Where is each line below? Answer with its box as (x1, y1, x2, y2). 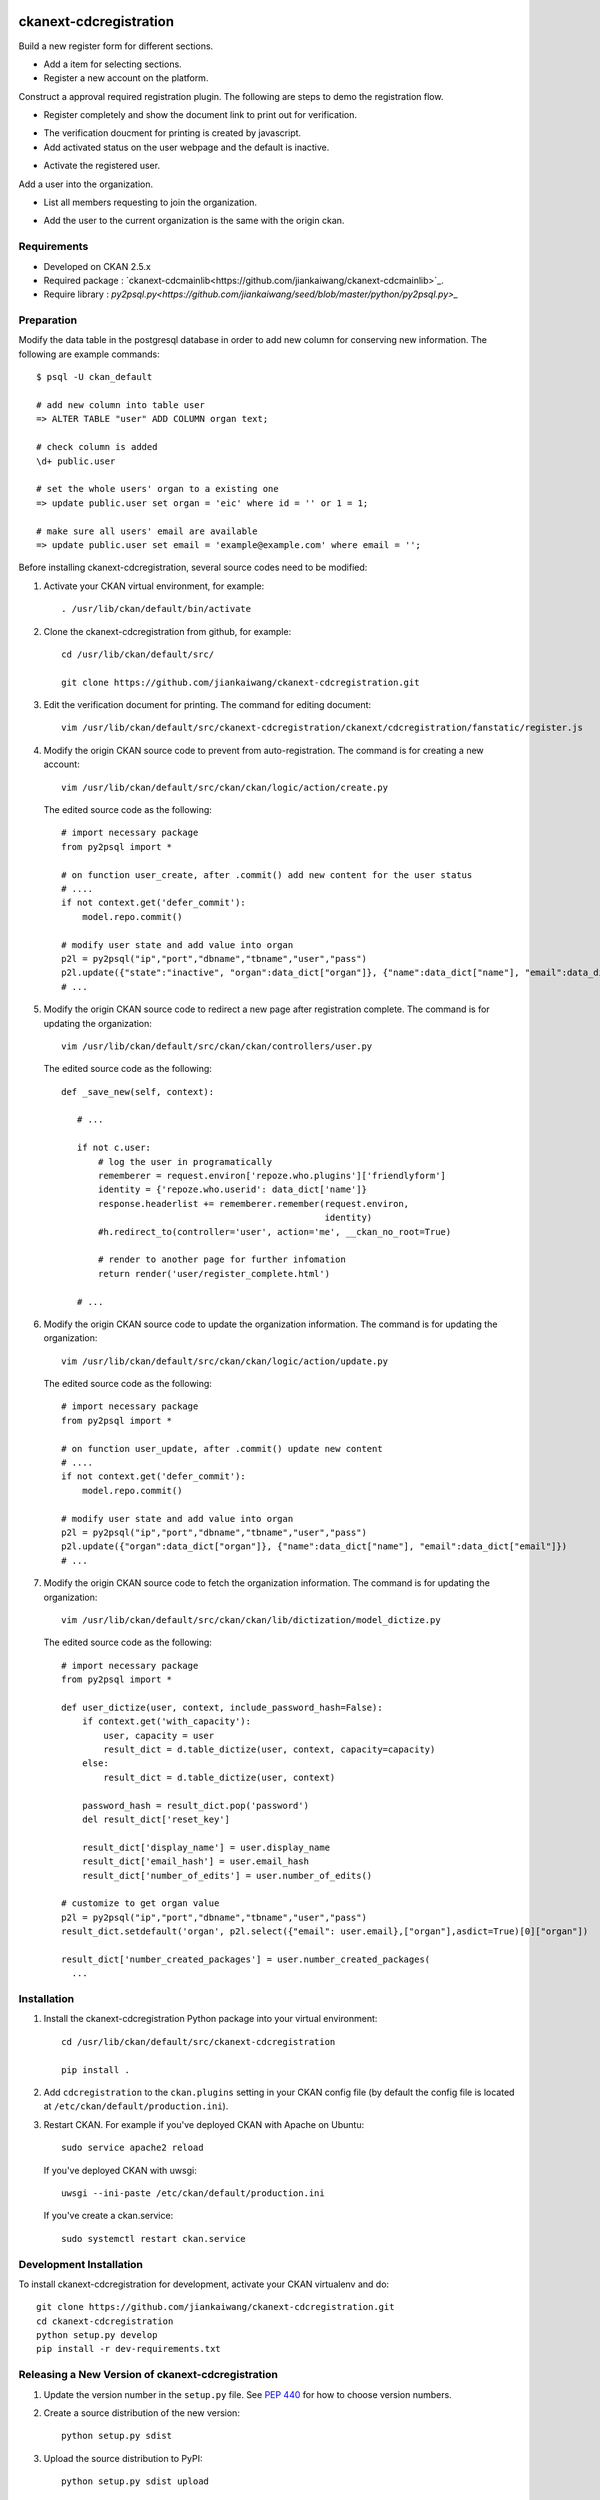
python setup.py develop (36, 2330, 158, 2341)
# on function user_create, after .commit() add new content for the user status (61, 869, 473, 880)
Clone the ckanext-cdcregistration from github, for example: (43, 625, 292, 637)
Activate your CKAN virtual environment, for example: (43, 580, 265, 592)
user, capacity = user (103, 1730, 215, 1741)
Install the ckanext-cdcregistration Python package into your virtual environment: (43, 2013, 378, 2025)
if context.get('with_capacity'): (81, 1716, 252, 1727)
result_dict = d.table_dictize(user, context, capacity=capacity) (103, 1744, 436, 1755)
